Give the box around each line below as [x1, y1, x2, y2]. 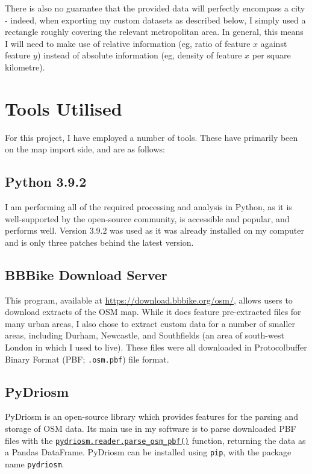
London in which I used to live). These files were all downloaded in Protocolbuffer [5, 341, 307, 354]
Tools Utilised [5, 96, 122, 120]
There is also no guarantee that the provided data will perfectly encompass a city [5, 2, 305, 14]
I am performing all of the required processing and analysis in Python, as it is [5, 201, 292, 213]
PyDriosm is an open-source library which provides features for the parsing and [5, 410, 298, 423]
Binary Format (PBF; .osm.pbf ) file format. [5, 352, 169, 365]
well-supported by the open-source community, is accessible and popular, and [5, 212, 290, 225]
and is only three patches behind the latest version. [5, 235, 194, 248]
